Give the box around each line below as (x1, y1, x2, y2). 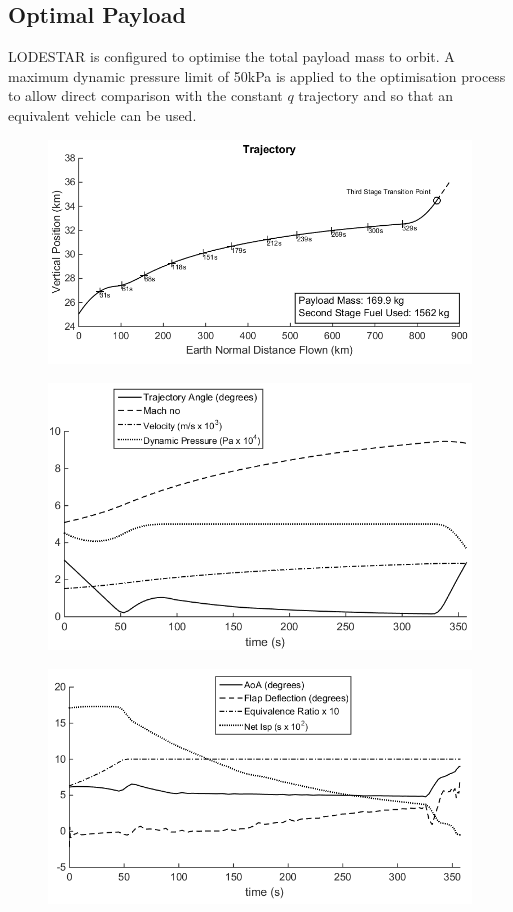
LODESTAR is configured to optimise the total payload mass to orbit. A (8, 46, 455, 67)
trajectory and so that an (298, 85, 453, 106)
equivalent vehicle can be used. (8, 104, 197, 125)
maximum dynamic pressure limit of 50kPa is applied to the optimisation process (8, 65, 506, 86)
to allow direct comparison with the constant (8, 85, 283, 106)
